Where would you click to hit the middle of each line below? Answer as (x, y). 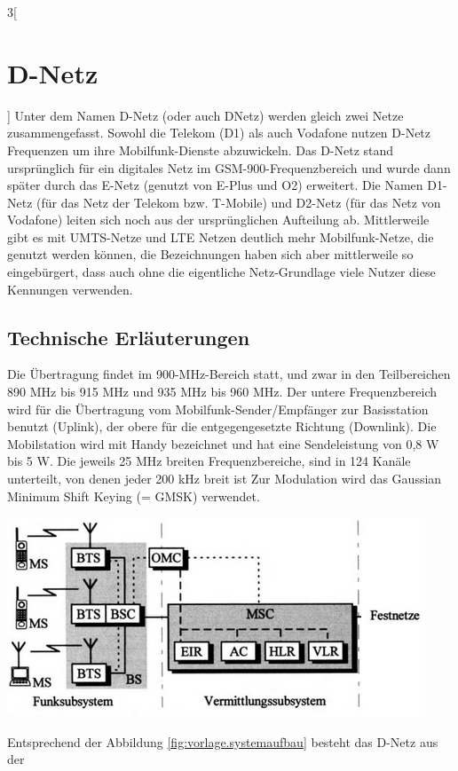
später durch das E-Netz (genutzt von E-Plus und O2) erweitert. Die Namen (215, 185)
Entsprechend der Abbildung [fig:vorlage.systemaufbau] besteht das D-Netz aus (223, 741)
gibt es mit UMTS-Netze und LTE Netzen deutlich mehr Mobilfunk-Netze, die (221, 236)
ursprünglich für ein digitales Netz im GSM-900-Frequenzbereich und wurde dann (229, 167)
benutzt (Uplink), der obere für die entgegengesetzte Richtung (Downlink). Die (222, 426)
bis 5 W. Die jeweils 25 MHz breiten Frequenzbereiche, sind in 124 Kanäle (209, 461)
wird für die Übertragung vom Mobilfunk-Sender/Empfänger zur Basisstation (218, 409)
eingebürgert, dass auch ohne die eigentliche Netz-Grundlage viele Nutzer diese (221, 272)
